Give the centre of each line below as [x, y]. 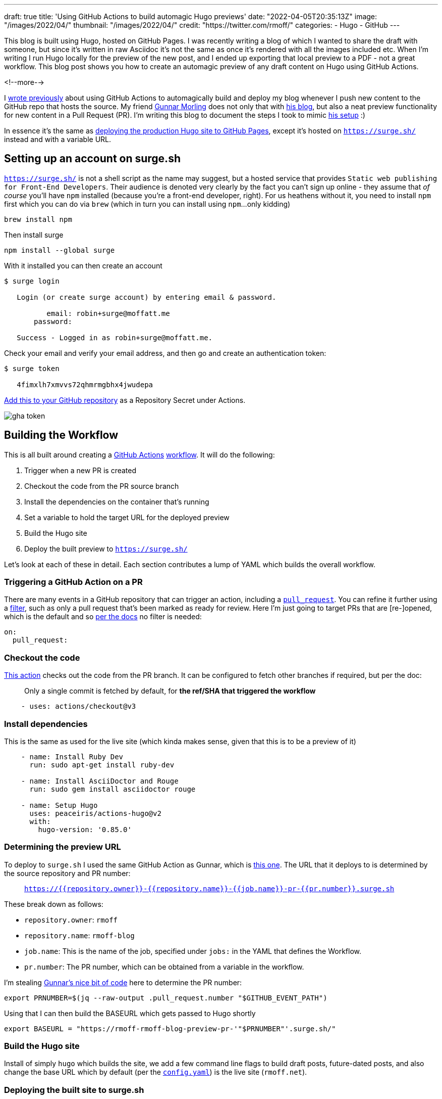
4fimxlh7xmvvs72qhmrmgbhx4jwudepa [85, 384]
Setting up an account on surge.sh [92, 159]
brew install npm [38, 219]
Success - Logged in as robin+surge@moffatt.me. [115, 337]
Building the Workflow [61, 435]
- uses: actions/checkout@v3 [78, 706]
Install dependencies [46, 724]
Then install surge [34, 235]
